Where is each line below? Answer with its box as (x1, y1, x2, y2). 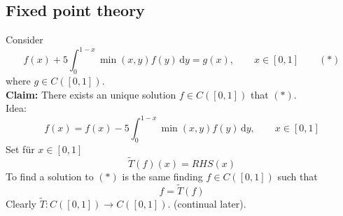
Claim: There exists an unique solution (6, 87, 176, 101)
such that (277, 168, 318, 183)
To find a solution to (6, 168, 94, 183)
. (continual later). (167, 196, 246, 211)
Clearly (6, 196, 36, 211)
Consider (6, 32, 43, 47)
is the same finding (122, 168, 203, 183)
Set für (6, 142, 35, 157)
